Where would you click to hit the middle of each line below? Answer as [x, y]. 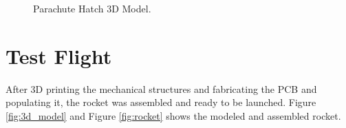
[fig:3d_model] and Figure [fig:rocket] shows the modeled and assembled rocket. [173, 115]
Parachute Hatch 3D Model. [92, 8]
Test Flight [59, 55]
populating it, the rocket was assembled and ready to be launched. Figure [161, 102]
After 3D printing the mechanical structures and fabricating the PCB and [161, 88]
